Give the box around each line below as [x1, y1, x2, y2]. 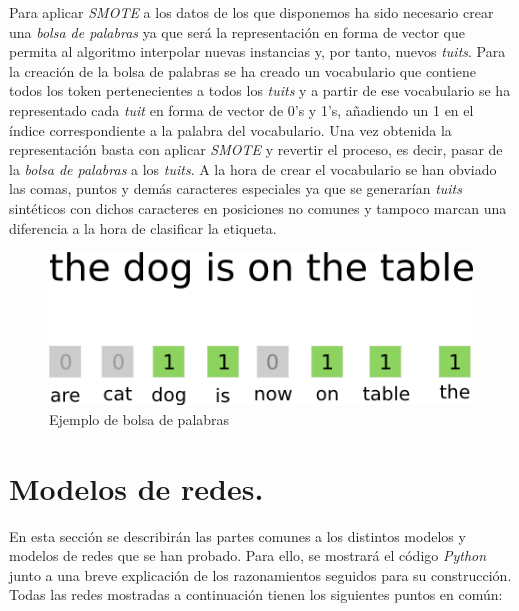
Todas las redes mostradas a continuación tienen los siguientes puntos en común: [9, 584, 503, 605]
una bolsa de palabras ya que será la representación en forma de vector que [9, 21, 466, 42]
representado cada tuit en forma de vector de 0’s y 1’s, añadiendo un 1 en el [9, 99, 474, 120]
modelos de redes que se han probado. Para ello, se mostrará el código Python [9, 545, 487, 566]
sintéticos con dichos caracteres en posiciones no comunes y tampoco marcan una [9, 197, 507, 218]
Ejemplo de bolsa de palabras [49, 408, 230, 429]
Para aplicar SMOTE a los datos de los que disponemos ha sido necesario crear [9, 2, 494, 22]
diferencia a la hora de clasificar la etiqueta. [9, 217, 277, 238]
